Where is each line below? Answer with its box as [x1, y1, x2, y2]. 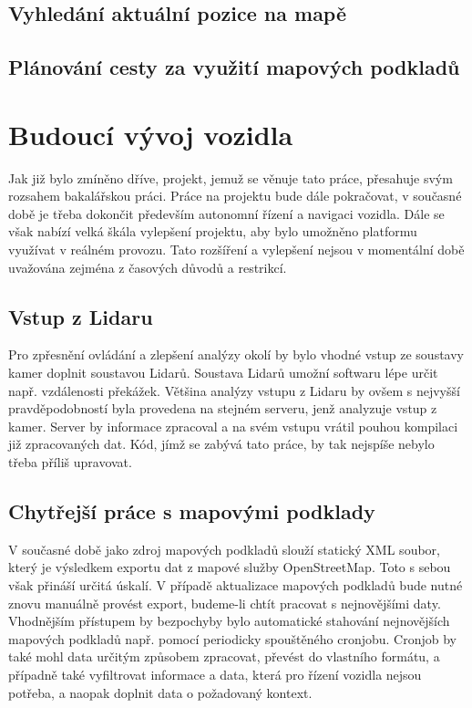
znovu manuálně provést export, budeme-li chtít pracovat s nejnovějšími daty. [8, 593, 441, 612]
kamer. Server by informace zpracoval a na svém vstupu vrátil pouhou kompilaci [8, 416, 458, 435]
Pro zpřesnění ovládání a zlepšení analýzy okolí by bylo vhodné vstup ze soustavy [8, 345, 465, 364]
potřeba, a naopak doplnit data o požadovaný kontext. [8, 682, 313, 702]
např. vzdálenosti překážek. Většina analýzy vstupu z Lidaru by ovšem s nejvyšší [8, 380, 460, 400]
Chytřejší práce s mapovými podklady [8, 497, 375, 525]
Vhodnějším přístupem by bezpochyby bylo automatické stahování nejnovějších [8, 611, 450, 630]
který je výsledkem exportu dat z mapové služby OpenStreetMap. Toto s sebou [8, 557, 451, 577]
